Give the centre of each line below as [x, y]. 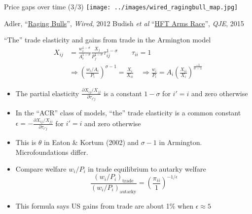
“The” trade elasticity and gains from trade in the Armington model [108, 40]
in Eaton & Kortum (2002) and [91, 142]
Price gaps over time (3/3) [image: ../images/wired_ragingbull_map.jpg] [121, 6]
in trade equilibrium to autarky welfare [147, 168]
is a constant [123, 93]
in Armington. [180, 142]
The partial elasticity [47, 93]
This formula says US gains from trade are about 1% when [104, 205]
